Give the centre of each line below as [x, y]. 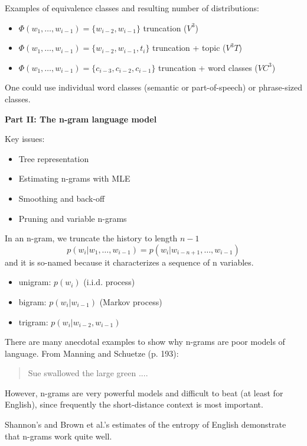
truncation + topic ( [189, 48]
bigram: [32, 301]
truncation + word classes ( [208, 67]
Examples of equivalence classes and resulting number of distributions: [132, 8]
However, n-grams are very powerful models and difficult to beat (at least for [144, 392]
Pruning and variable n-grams [73, 218]
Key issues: [25, 139]
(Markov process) [131, 301]
